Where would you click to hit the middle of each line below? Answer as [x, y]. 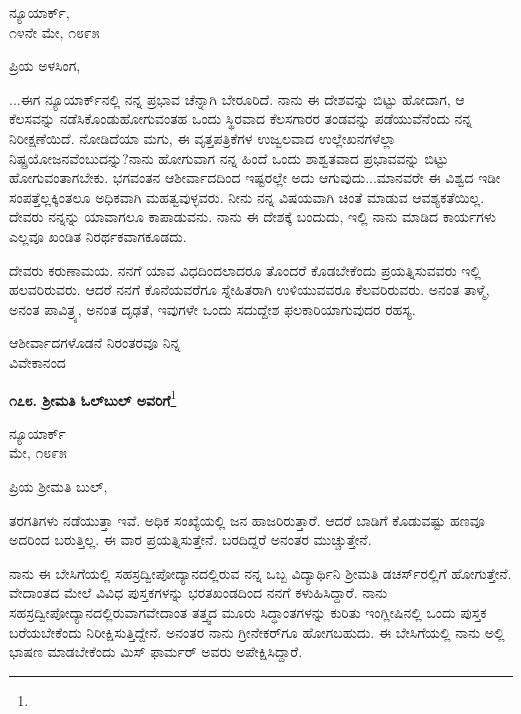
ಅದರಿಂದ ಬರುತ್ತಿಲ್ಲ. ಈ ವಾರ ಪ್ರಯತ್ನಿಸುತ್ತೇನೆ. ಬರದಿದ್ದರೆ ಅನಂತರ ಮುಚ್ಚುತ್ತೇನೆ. [190, 539]
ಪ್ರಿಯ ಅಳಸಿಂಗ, [45, 65]
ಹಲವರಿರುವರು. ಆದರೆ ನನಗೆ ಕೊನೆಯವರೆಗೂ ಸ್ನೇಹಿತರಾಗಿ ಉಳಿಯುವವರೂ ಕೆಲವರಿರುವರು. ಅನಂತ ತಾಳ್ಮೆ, [249, 289]
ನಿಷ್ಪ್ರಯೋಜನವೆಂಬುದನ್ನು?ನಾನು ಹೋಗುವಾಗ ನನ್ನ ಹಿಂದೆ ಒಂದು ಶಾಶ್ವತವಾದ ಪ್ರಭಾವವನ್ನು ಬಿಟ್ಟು [229, 157]
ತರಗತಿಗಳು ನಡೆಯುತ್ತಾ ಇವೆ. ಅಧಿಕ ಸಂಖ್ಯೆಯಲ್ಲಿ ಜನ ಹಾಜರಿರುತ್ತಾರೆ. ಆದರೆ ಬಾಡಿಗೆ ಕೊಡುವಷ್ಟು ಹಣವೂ [247, 519]
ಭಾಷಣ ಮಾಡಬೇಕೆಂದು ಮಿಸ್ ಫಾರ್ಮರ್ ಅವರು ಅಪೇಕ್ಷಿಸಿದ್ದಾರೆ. [156, 651]
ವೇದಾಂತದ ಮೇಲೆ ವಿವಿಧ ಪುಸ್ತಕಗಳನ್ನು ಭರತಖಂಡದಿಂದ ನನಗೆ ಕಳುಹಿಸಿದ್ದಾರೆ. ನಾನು [198, 592]
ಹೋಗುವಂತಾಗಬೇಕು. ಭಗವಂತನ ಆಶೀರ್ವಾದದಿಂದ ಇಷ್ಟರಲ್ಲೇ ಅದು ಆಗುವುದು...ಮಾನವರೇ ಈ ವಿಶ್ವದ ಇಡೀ [255, 177]
